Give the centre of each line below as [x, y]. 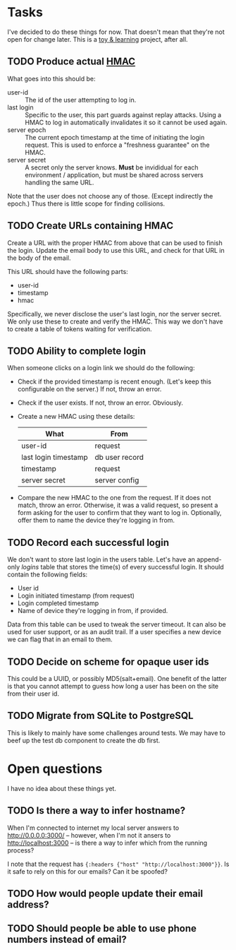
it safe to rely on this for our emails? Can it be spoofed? [87, 871]
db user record [119, 458]
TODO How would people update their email [105, 893]
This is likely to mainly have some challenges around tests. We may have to [116, 732]
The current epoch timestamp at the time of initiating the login [115, 137]
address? [28, 904]
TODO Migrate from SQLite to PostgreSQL [100, 716]
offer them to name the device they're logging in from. [96, 521]
